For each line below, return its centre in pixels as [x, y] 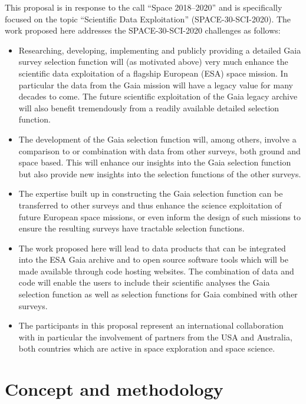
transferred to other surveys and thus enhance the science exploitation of [150, 205]
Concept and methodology [114, 389]
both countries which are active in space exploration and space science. [147, 348]
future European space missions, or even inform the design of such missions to [159, 216]
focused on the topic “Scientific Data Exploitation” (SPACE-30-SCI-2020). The [148, 19]
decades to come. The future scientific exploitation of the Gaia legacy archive [158, 96]
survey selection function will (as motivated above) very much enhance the [153, 62]
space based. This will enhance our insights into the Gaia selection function [155, 162]
